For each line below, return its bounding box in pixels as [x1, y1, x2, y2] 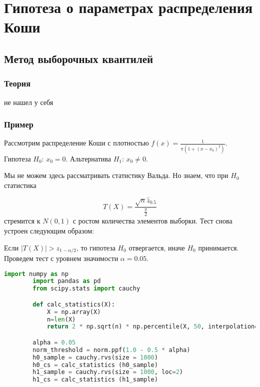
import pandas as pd [32, 277, 101, 285]
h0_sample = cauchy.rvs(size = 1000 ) [32, 353, 158, 361]
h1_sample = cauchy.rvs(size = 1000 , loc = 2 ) [32, 368, 183, 376]
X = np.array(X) [46, 308, 101, 315]
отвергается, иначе [128, 242, 185, 252]
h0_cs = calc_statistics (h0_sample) [32, 361, 158, 368]
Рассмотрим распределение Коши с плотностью [4, 137, 149, 148]
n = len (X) [46, 315, 76, 323]
